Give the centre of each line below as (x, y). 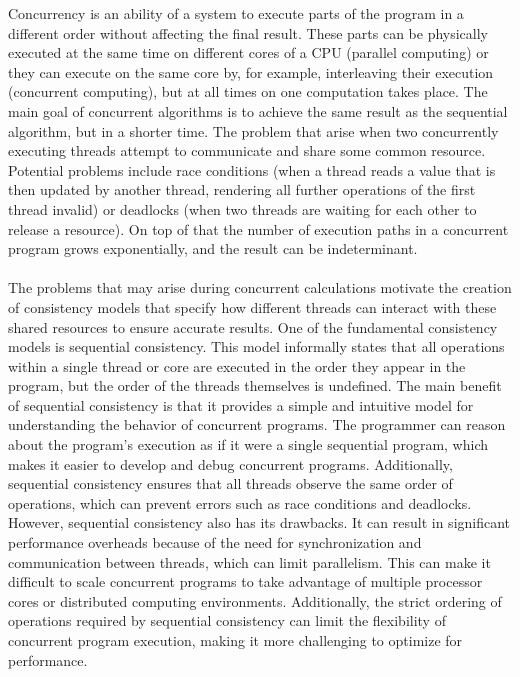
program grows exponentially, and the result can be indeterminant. (213, 248)
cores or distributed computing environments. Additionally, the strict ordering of (255, 600)
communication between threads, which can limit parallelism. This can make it (249, 561)
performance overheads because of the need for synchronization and (215, 542)
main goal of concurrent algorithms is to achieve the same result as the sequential (258, 110)
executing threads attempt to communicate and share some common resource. (247, 150)
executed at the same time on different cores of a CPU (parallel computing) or (248, 52)
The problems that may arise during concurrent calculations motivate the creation (260, 287)
